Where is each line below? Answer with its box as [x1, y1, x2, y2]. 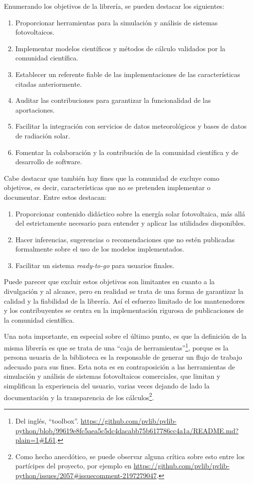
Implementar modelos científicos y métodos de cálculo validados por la [15, 43, 226, 53]
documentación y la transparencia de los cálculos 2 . [4, 390, 154, 402]
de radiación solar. [15, 130, 70, 140]
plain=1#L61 [15, 435, 56, 445]
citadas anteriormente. [15, 78, 82, 89]
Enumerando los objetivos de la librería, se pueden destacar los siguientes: [4, 1, 224, 11]
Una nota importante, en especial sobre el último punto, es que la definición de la [4, 331, 247, 341]
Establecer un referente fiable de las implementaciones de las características [15, 69, 240, 79]
